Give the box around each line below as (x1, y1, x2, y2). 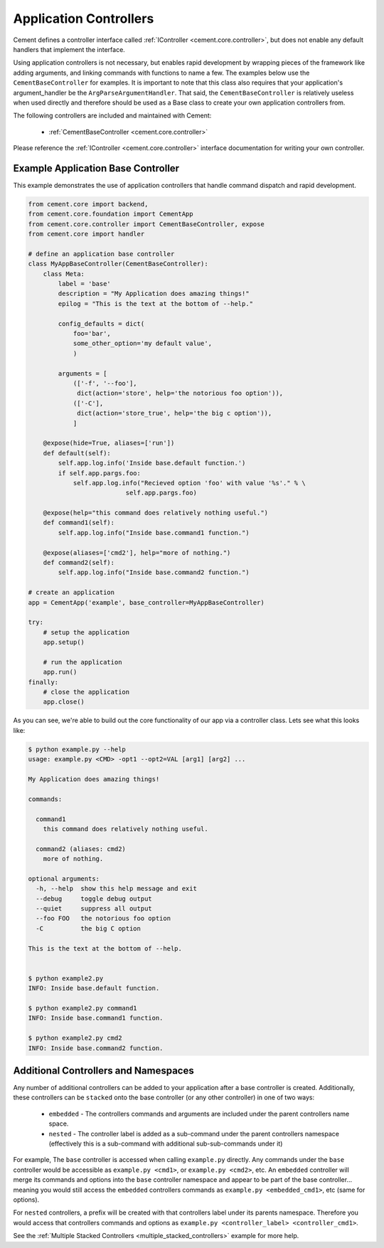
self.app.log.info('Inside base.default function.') (58, 459, 246, 467)
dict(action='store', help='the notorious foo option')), (77, 389, 284, 398)
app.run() (43, 668, 78, 676)
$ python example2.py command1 (28, 1004, 138, 1012)
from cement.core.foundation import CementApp (28, 210, 193, 218)
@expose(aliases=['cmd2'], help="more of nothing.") (43, 549, 231, 556)
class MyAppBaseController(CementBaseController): (28, 260, 209, 268)
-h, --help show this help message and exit (36, 884, 197, 893)
